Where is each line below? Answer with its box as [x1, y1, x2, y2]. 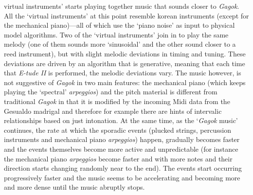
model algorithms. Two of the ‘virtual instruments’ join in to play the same [4, 29, 229, 39]
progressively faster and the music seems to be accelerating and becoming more [4, 172, 240, 182]
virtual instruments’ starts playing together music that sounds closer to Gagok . [4, 1, 239, 11]
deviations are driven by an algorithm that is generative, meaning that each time [4, 58, 245, 68]
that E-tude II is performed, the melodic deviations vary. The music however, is [4, 68, 241, 78]
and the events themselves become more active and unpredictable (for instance [4, 143, 238, 154]
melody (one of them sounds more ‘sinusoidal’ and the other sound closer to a [4, 39, 236, 49]
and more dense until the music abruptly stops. [4, 182, 145, 192]
